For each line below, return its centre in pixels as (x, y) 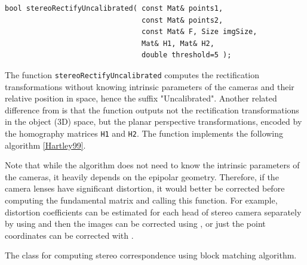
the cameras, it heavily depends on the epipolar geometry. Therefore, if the (142, 176)
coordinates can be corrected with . (69, 235)
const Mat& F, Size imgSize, (199, 32)
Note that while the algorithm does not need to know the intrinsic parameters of (152, 165)
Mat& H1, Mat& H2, (178, 43)
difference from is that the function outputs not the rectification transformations (152, 110)
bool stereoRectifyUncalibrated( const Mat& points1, (114, 8)
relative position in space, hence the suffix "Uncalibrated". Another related (141, 98)
